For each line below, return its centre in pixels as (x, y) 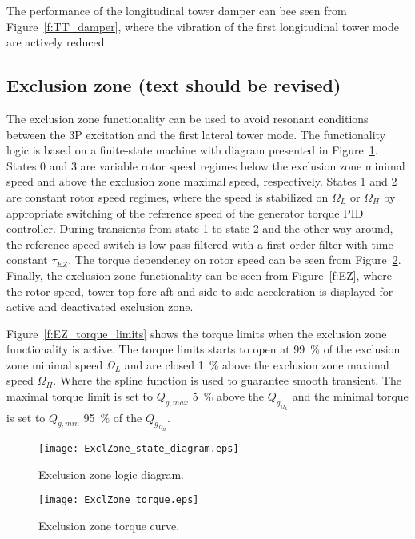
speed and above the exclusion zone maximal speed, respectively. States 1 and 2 (202, 181)
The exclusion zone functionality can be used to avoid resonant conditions (188, 118)
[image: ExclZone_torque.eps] (119, 500)
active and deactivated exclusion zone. (100, 307)
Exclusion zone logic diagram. (111, 474)
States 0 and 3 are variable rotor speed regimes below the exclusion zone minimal (206, 165)
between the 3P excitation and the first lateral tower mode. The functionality (196, 134)
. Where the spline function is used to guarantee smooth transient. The (227, 380)
